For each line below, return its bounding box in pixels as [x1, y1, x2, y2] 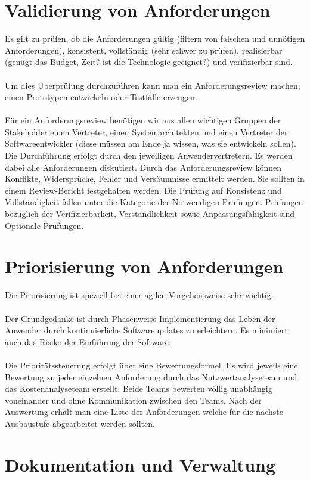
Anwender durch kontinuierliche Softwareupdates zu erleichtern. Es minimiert [5, 324, 288, 336]
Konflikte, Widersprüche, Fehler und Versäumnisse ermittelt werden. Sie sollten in [5, 172, 305, 185]
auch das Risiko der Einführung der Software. [5, 335, 171, 348]
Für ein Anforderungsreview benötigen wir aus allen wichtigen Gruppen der [5, 114, 281, 126]
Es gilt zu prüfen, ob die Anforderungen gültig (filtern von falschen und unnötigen [5, 32, 305, 45]
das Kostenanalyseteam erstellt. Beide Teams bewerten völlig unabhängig [5, 382, 272, 395]
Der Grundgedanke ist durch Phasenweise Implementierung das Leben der [5, 312, 275, 324]
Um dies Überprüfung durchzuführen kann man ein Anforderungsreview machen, [5, 79, 300, 91]
